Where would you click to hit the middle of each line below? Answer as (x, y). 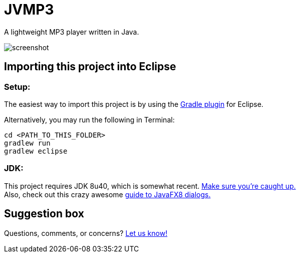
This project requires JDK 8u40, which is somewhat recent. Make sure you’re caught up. (150, 186)
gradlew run (27, 143)
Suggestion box (44, 214)
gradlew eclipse (36, 151)
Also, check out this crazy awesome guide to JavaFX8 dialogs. (107, 194)
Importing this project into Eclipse (90, 67)
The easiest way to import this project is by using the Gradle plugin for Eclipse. (134, 104)
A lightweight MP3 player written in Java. (72, 32)
